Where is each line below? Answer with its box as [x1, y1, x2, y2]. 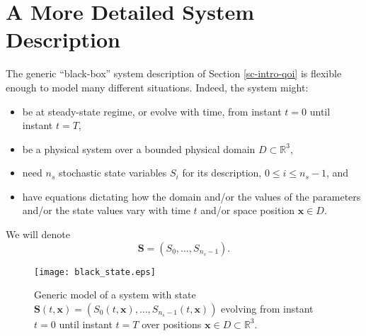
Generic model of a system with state [34, 287, 196, 302]
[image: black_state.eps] [34, 267, 156, 277]
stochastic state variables [58, 165, 167, 180]
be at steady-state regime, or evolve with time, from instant [22, 103, 282, 118]
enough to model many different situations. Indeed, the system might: [6, 79, 309, 94]
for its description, [182, 165, 262, 180]
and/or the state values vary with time [22, 203, 190, 218]
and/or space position [200, 203, 295, 218]
